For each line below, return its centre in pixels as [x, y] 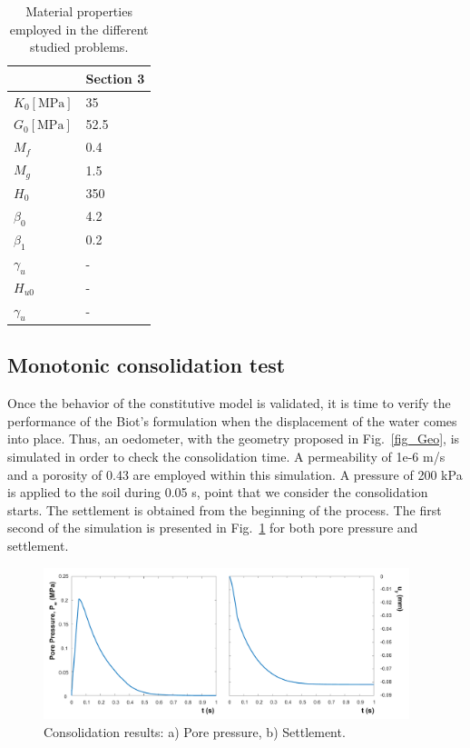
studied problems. [79, 47]
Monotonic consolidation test [147, 365]
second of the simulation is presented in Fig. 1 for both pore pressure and [213, 528]
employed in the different [79, 29]
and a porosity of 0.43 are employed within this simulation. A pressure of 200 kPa [235, 474]
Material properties [79, 11]
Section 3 [115, 78]
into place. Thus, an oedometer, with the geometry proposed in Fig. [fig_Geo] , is [234, 439]
